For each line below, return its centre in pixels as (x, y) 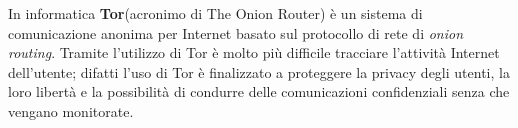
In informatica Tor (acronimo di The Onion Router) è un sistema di (215, 13)
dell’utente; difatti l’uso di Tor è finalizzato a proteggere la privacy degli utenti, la (259, 71)
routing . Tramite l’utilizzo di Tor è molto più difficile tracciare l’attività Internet (254, 52)
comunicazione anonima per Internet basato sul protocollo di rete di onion (236, 32)
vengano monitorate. (71, 110)
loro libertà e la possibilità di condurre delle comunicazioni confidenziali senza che (259, 91)
